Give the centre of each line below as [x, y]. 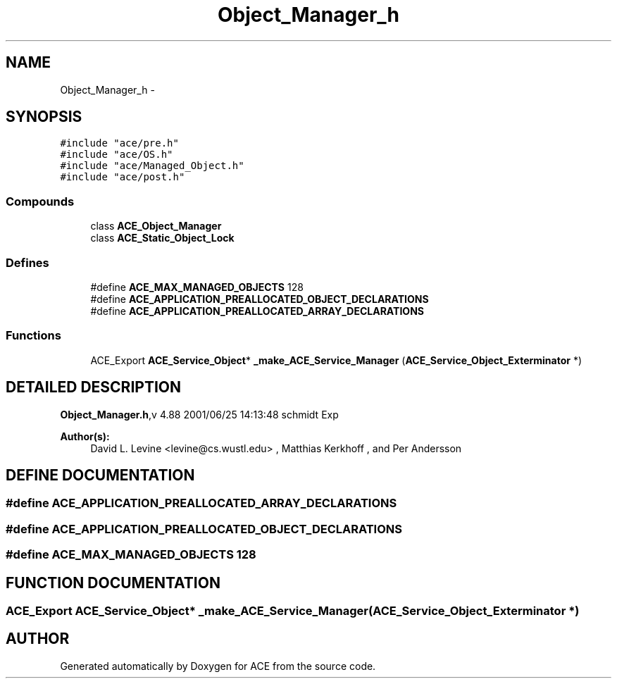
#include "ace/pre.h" [119, 143]
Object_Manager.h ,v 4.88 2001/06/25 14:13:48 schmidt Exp [199, 414]
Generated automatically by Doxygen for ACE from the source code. [218, 666]
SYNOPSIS [44, 117]
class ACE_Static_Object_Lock [162, 238]
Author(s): [85, 436]
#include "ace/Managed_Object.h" [152, 166]
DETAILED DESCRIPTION [94, 387]
